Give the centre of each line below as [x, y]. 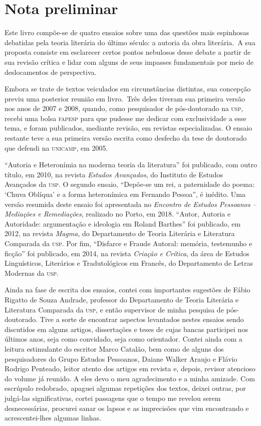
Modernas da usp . [32, 273]
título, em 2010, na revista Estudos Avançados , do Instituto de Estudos [114, 174]
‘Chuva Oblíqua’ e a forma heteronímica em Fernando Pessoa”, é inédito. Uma [125, 194]
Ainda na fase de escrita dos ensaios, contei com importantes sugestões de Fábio [127, 290]
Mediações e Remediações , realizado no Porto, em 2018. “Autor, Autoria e [118, 214]
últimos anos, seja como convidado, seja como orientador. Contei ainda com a [123, 339]
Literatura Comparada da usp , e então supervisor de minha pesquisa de [114, 309]
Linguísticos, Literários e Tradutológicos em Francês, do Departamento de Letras [129, 263]
